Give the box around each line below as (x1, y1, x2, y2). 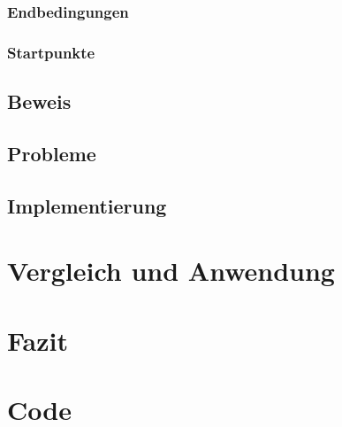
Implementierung (7, 191, 167, 219)
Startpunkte (7, 41, 95, 63)
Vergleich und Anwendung (7, 252, 335, 289)
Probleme (7, 139, 96, 167)
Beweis (7, 88, 72, 115)
